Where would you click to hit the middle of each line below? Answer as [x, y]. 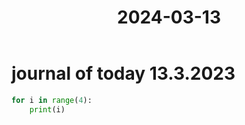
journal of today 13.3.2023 [123, 73]
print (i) [47, 109]
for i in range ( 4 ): [52, 100]
